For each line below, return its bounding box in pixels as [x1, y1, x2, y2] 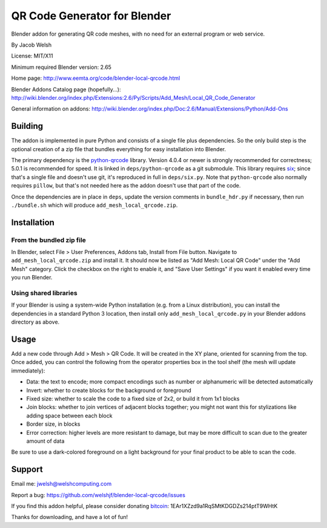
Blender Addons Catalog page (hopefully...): [11, 85, 121, 93]
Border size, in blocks [26, 420, 81, 428]
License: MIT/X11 [11, 52, 53, 60]
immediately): [11, 367, 45, 374]
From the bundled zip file [11, 236, 86, 244]
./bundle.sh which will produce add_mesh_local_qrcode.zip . [11, 201, 178, 209]
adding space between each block [26, 412, 113, 419]
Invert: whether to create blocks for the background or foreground [26, 386, 192, 394]
